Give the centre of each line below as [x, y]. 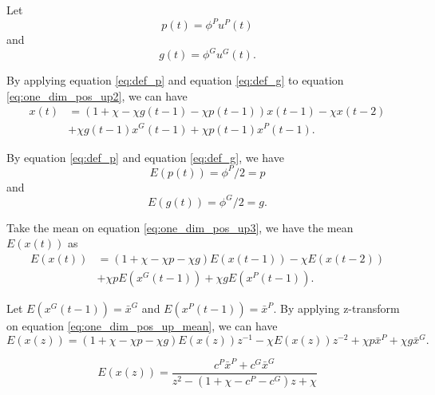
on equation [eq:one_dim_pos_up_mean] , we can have [142, 325]
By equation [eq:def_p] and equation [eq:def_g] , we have [145, 157]
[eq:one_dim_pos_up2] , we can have [97, 95]
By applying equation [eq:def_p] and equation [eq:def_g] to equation [175, 80]
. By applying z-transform [336, 308]
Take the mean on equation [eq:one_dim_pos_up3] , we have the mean [180, 227]
